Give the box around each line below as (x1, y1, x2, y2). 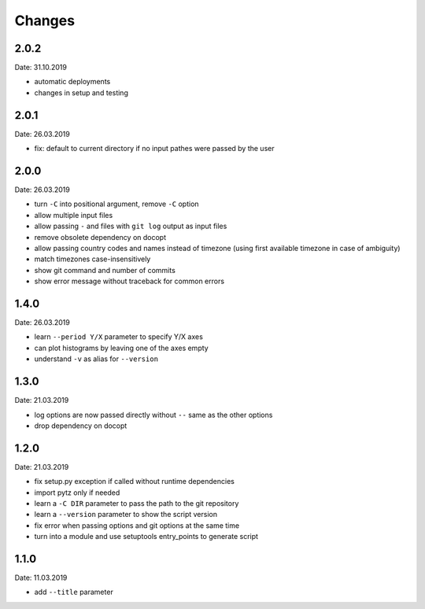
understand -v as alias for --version (34, 354, 159, 364)
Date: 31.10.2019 (14, 63, 67, 72)
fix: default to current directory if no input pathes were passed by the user (34, 144, 275, 153)
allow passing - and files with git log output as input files (34, 221, 227, 231)
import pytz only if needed (34, 488, 120, 497)
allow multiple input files (34, 210, 113, 220)
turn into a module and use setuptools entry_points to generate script (34, 532, 259, 541)
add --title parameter (34, 587, 113, 597)
